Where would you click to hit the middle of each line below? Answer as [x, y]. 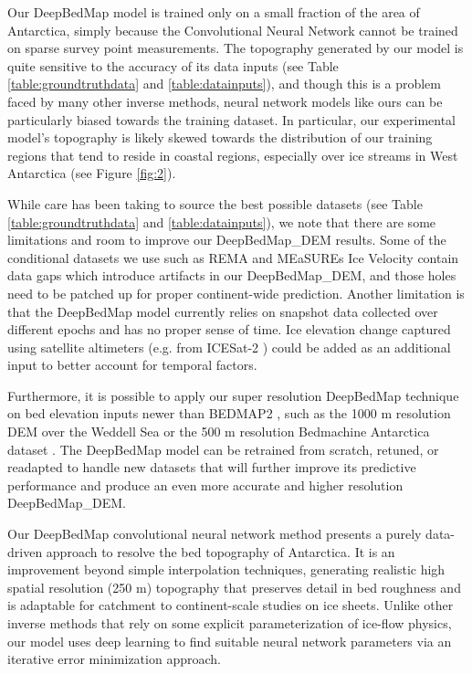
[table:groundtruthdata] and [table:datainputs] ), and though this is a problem [224, 84]
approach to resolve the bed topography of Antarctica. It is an [220, 551]
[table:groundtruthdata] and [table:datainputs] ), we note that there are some [222, 221]
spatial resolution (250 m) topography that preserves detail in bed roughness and [234, 587]
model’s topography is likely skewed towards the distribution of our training [220, 137]
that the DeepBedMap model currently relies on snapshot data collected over [223, 311]
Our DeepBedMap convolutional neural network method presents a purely [215, 534]
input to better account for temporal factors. [132, 365]
